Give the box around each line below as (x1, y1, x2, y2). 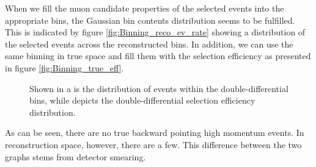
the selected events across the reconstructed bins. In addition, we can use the (5, 37, 293, 50)
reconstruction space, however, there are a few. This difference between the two (5, 138, 302, 151)
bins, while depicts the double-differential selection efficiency (29, 94, 255, 107)
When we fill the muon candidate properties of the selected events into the (5, 2, 284, 14)
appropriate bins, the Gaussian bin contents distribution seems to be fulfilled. (5, 13, 295, 26)
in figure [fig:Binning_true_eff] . (5, 61, 124, 74)
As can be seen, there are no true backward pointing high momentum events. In (5, 126, 304, 139)
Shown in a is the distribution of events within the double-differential (29, 82, 288, 94)
